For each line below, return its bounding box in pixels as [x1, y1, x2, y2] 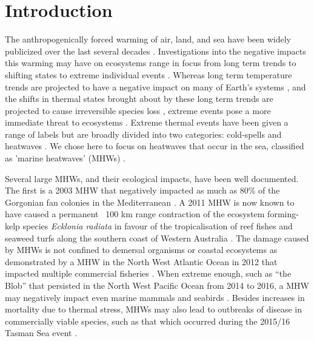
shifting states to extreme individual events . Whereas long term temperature [5, 68, 292, 81]
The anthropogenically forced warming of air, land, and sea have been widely [5, 33, 291, 46]
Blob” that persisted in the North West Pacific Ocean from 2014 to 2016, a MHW [5, 279, 309, 291]
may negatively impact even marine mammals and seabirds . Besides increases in [5, 291, 305, 303]
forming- [267, 208, 299, 220]
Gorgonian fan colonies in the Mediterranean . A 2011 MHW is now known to [5, 195, 295, 208]
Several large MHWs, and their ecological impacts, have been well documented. [5, 172, 299, 184]
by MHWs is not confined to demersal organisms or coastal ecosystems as [5, 243, 278, 256]
